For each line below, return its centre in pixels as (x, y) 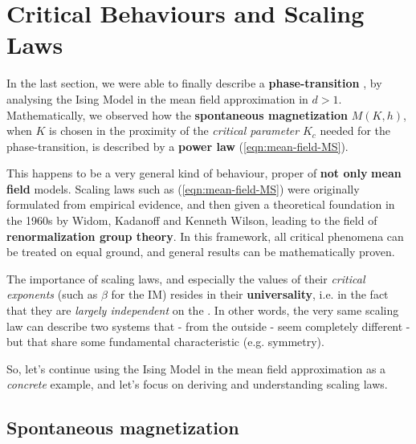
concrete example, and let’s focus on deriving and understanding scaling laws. (197, 384)
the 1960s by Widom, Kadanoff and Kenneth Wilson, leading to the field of (192, 220)
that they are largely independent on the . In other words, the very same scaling (203, 310)
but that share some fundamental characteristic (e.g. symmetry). (165, 342)
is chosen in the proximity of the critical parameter (174, 130)
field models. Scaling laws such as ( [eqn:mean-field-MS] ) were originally (183, 188)
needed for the (355, 130)
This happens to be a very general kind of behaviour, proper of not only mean (204, 173)
